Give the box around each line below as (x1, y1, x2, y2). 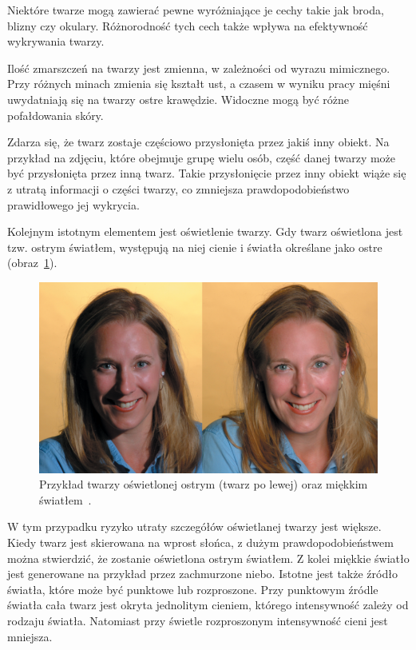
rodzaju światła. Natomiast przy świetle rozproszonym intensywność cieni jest (7, 612, 388, 629)
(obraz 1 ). (7, 254, 57, 271)
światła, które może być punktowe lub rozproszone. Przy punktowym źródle (7, 580, 378, 597)
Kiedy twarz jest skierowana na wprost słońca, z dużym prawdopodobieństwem (7, 534, 394, 551)
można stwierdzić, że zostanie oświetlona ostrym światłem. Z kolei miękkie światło (7, 549, 410, 566)
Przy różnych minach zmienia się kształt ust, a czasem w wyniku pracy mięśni (7, 75, 390, 92)
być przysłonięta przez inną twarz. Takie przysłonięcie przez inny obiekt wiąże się (7, 165, 406, 181)
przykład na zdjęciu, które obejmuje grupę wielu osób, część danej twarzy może (7, 149, 396, 165)
